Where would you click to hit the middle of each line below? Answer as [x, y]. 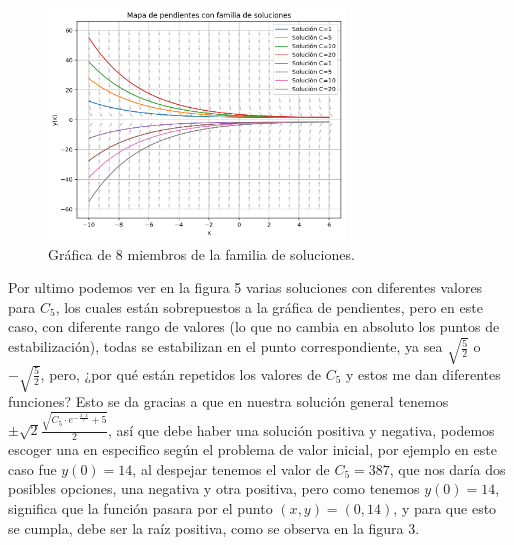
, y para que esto [445, 508]
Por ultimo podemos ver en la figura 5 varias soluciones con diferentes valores [245, 287]
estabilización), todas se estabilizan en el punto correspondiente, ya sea [225, 346]
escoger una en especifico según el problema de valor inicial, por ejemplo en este [252, 449]
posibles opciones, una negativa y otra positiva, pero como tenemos [214, 488]
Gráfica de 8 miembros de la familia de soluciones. [201, 253]
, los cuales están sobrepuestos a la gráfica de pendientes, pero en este [269, 306]
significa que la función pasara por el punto [140, 508]
